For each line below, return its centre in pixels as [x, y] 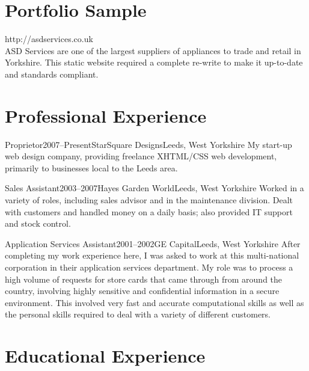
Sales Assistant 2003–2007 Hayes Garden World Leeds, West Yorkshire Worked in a [154, 188]
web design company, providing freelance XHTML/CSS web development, [141, 156]
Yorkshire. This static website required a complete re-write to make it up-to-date [154, 62]
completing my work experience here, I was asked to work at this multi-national [152, 255]
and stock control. [38, 223]
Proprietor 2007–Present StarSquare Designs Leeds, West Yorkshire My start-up [148, 144]
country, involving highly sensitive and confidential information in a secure [142, 291]
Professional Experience [106, 115]
